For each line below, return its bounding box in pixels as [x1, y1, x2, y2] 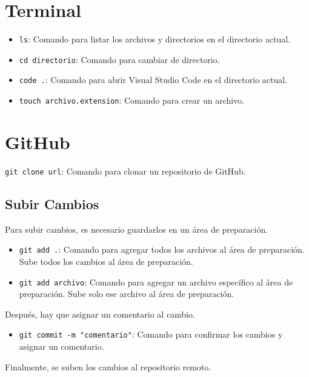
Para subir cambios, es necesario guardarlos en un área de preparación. [5, 222, 268, 235]
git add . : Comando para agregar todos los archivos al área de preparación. [19, 243, 305, 256]
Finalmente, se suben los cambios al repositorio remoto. [5, 360, 211, 373]
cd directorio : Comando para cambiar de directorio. [19, 53, 220, 65]
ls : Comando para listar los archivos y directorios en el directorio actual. [19, 33, 291, 45]
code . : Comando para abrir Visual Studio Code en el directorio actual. [19, 73, 288, 86]
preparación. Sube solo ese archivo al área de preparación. [19, 287, 234, 300]
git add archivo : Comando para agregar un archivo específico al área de [19, 275, 293, 288]
